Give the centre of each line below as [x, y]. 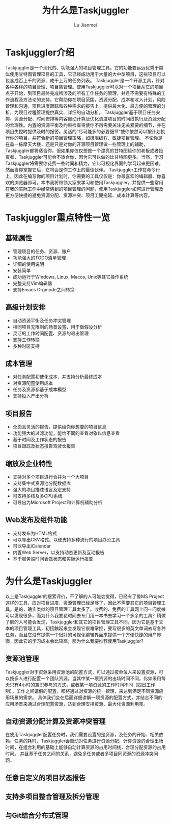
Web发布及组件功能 [36, 520]
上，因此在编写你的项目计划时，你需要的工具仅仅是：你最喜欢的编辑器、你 [83, 176]
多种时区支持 [26, 346]
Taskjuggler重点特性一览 [58, 218]
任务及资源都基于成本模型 [39, 390]
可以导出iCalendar [32, 546]
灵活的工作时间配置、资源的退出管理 [51, 333]
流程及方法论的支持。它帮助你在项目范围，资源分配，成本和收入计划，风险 [88, 99]
